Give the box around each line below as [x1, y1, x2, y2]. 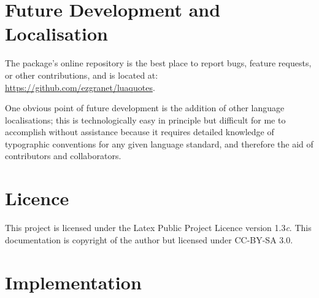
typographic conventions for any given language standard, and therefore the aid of [5, 137, 313, 150]
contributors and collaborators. [5, 149, 121, 162]
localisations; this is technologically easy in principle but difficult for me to [5, 113, 286, 126]
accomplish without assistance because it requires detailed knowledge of [5, 125, 274, 138]
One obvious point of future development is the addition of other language [5, 101, 285, 114]
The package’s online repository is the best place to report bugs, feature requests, [5, 57, 312, 69]
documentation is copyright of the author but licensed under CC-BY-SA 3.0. [5, 233, 293, 246]
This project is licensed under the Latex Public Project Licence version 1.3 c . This [5, 221, 312, 234]
